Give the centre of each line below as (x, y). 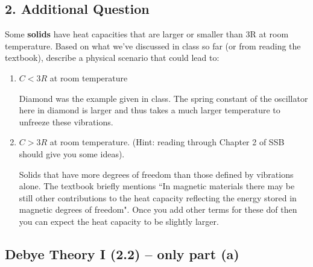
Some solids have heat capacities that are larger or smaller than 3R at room (147, 34)
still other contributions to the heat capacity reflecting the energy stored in (158, 197)
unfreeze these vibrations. (66, 121)
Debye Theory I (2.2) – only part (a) (122, 253)
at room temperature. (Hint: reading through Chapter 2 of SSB (167, 142)
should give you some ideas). (72, 153)
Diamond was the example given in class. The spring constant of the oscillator (163, 98)
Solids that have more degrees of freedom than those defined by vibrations (156, 174)
